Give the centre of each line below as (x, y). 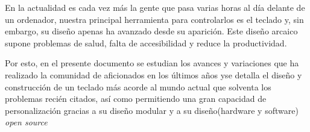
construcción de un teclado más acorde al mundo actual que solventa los (138, 86)
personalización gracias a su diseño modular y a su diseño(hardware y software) (152, 110)
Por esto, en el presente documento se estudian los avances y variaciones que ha (152, 63)
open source (26, 122)
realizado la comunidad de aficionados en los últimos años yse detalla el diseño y (153, 74)
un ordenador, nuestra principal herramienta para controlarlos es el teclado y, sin (154, 19)
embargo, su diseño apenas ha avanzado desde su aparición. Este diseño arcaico (151, 31)
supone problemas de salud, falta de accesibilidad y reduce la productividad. (146, 42)
